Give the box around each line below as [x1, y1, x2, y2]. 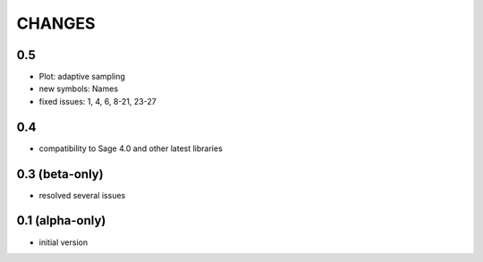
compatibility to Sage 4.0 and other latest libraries [38, 143, 223, 154]
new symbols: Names [38, 83, 119, 94]
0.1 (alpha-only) [16, 213, 106, 228]
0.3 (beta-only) [16, 166, 104, 182]
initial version [38, 237, 89, 248]
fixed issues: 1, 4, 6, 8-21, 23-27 [38, 96, 157, 106]
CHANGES [16, 13, 96, 33]
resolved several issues [38, 190, 126, 200]
